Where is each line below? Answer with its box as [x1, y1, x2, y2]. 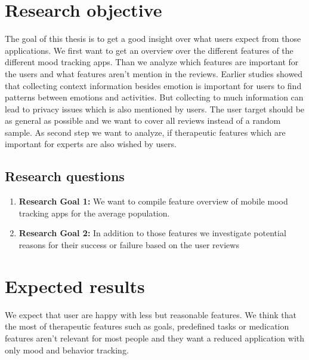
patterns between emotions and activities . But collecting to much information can [5, 91, 304, 103]
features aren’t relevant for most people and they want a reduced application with [5, 331, 305, 344]
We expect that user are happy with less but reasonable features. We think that [5, 308, 296, 321]
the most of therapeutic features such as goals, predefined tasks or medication [5, 320, 289, 332]
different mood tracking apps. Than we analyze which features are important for [5, 56, 299, 68]
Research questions [5, 167, 125, 185]
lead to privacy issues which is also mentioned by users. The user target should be [5, 102, 305, 115]
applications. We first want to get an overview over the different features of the [5, 44, 293, 56]
